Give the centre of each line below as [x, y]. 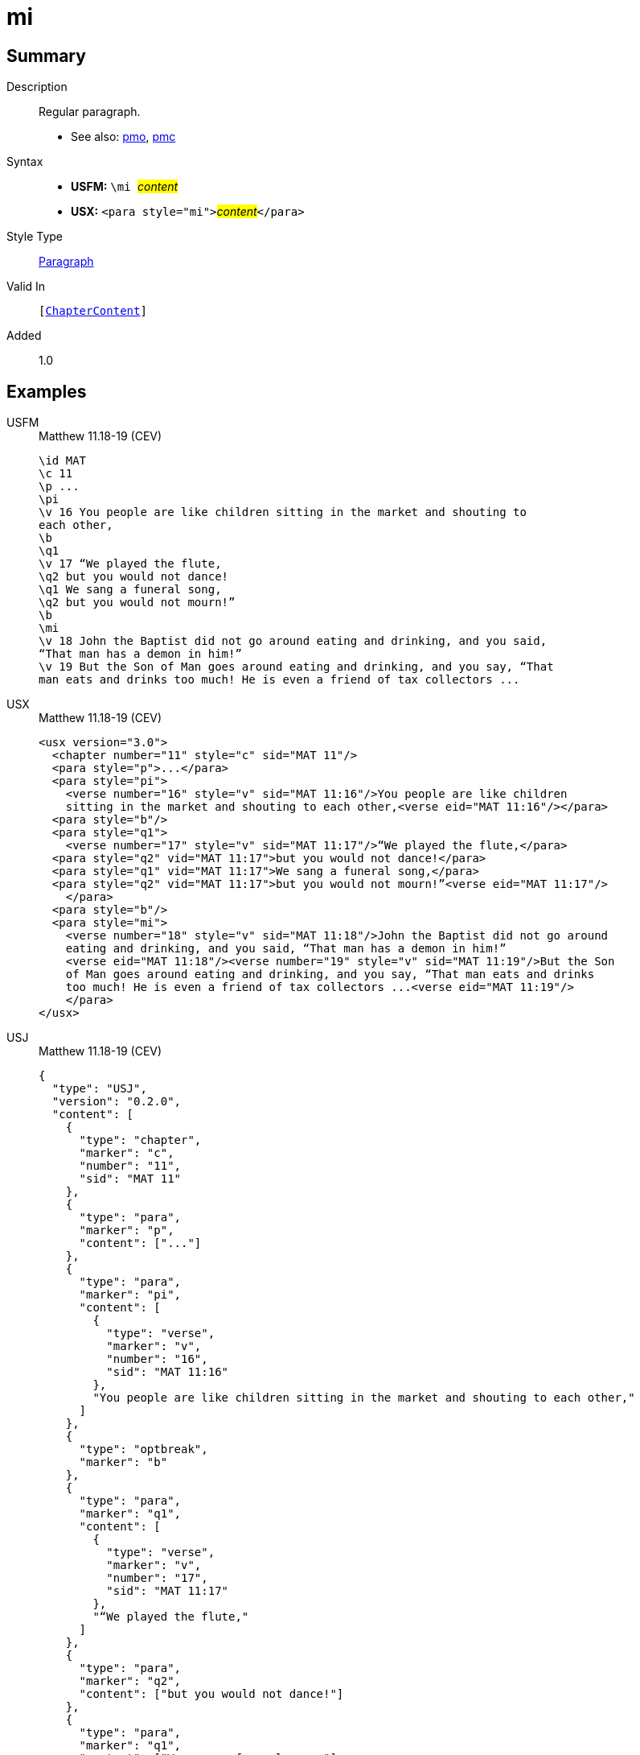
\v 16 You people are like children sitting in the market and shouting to [283, 512]
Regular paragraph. [90, 112]
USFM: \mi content [125, 187]
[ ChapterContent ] [93, 311]
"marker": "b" [123, 1462]
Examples [47, 391]
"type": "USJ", [99, 1089]
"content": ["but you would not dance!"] [211, 1694]
